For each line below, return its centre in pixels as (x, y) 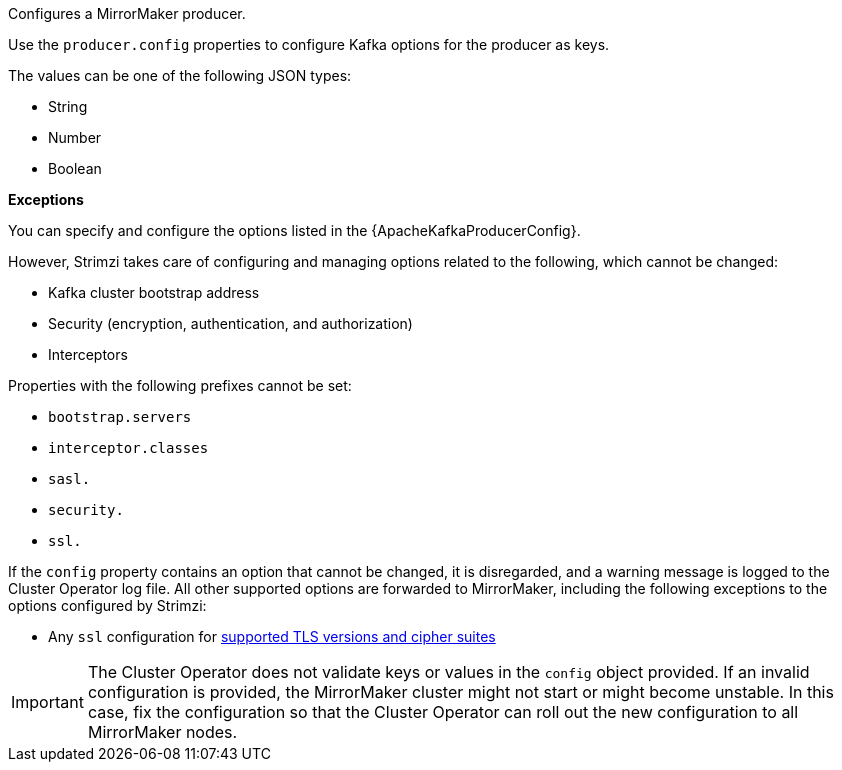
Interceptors (88, 354)
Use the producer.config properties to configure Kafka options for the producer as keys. (309, 44)
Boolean (75, 168)
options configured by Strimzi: (107, 605)
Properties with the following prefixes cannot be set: (180, 385)
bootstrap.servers (120, 417)
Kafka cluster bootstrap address (154, 292)
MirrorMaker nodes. (162, 732)
